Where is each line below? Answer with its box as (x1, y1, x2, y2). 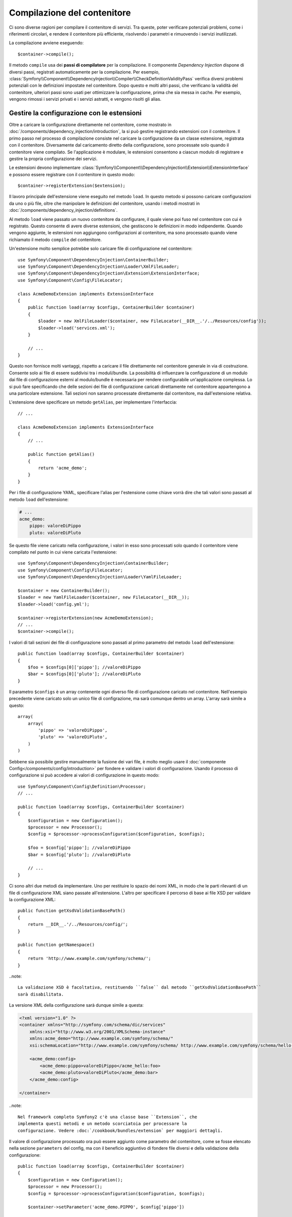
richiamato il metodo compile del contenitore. (9, 237, 102, 242)
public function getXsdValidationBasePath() (18, 908, 126, 914)
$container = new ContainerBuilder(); (18, 588, 110, 593)
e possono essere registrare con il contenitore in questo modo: (9, 171, 135, 177)
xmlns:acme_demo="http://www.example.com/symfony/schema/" (29, 1036, 174, 1041)
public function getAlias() (27, 452, 95, 457)
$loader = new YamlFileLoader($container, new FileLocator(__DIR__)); (18, 594, 190, 600)
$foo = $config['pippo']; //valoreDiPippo (27, 845, 131, 850)
